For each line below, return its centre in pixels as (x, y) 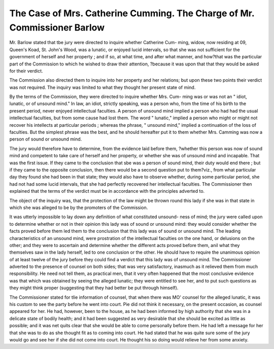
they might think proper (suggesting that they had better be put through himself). (94, 288)
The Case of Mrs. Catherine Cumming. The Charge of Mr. (132, 13)
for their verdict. (26, 71)
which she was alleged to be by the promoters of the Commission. (79, 207)
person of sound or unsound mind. (46, 139)
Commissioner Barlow (57, 27)
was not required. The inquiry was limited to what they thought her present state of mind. (102, 87)
